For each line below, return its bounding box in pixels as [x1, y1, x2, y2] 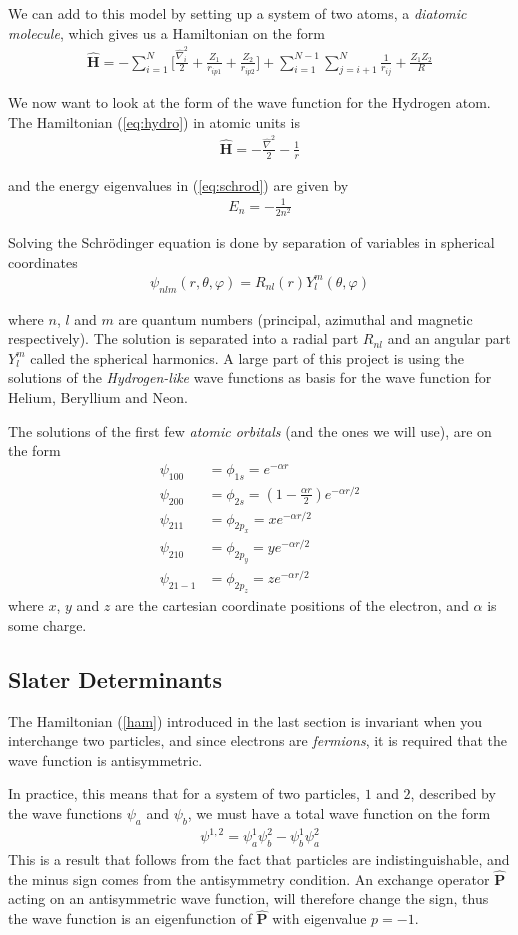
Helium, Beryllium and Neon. [8, 386, 188, 407]
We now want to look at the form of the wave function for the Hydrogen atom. [8, 92, 491, 113]
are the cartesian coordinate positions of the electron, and [115, 595, 469, 616]
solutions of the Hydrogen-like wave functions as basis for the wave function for [8, 367, 492, 388]
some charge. [8, 614, 87, 635]
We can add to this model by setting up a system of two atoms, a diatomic [8, 3, 467, 23]
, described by [410, 783, 496, 804]
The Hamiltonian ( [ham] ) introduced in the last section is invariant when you [8, 710, 483, 731]
